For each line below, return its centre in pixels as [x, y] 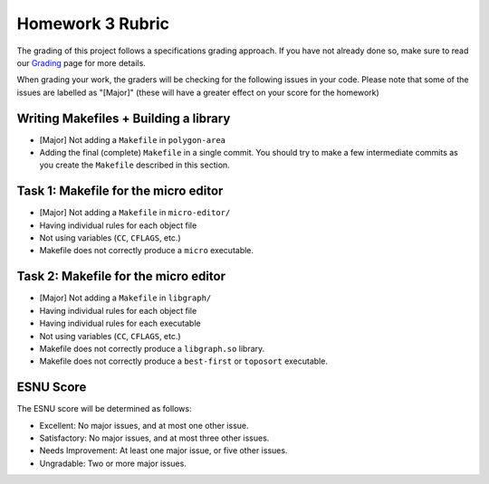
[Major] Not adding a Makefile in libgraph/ [125, 298]
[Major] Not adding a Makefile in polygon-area [133, 139]
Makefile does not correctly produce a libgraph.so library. [152, 348]
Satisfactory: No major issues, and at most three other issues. [154, 438]
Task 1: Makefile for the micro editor [120, 191]
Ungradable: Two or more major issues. [113, 463]
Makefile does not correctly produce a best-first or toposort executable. [183, 361]
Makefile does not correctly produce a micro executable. [146, 251]
